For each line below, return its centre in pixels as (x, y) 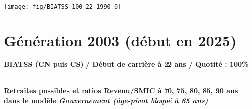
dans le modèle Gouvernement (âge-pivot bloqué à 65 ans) (106, 100)
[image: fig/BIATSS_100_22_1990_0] (63, 7)
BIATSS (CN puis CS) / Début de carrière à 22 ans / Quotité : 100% (126, 64)
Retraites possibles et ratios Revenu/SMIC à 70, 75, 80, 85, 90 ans (121, 90)
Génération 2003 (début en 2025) (120, 40)
